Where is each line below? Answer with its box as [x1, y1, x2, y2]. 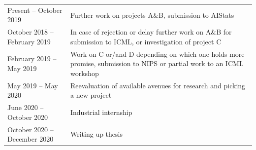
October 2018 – [7, 27, 54, 37]
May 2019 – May [7, 80, 58, 90]
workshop [70, 68, 99, 78]
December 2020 [7, 134, 54, 144]
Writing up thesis [70, 129, 123, 139]
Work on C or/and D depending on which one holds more [70, 48, 245, 59]
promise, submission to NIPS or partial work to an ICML [70, 58, 244, 69]
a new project [70, 90, 112, 100]
